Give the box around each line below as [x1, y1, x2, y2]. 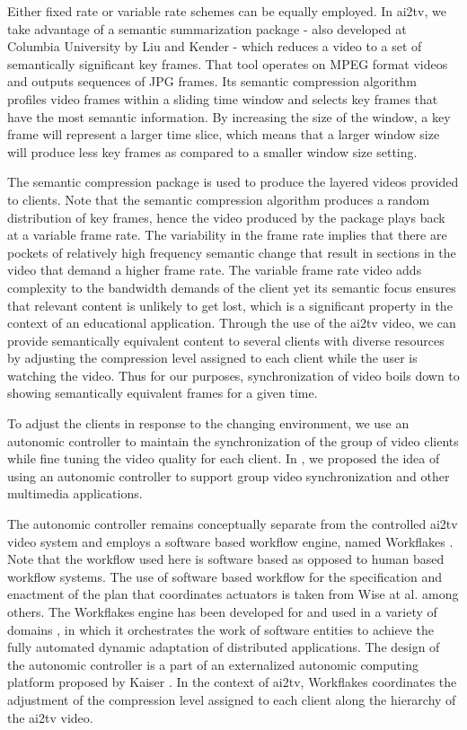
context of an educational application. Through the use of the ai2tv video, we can [7, 313, 456, 332]
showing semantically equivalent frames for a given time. [7, 383, 318, 402]
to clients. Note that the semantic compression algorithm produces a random [7, 189, 430, 208]
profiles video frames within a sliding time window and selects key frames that [7, 89, 438, 108]
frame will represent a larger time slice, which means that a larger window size [7, 125, 440, 144]
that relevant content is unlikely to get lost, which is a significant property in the [7, 295, 453, 314]
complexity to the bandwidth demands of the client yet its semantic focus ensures [7, 277, 456, 296]
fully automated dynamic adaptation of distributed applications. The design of [7, 638, 440, 656]
